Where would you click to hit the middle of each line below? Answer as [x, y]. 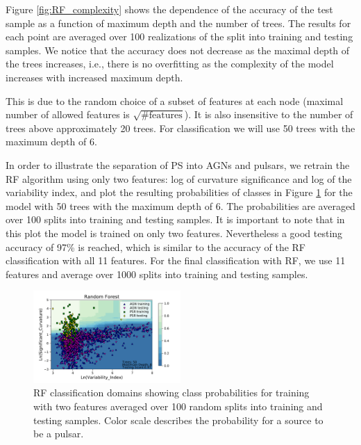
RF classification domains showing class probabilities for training [171, 393]
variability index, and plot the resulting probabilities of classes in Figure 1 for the [179, 192]
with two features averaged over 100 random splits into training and [178, 406]
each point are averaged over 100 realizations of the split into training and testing [179, 37]
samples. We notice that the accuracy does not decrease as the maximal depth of [178, 50]
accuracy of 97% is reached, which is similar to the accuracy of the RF [156, 246]
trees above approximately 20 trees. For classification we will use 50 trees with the [180, 128]
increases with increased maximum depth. [94, 77]
